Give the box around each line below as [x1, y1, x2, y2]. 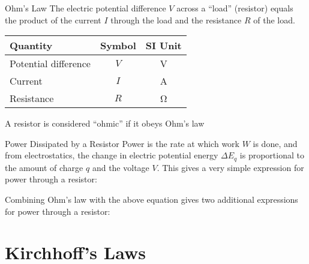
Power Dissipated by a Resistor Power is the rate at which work [5, 137, 239, 149]
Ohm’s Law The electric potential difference [5, 2, 166, 14]
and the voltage [92, 161, 149, 173]
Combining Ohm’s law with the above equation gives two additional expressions [5, 193, 298, 206]
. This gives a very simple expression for [157, 161, 304, 173]
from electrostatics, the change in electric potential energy [5, 149, 218, 161]
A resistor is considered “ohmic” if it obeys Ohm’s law [5, 117, 205, 130]
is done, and [253, 137, 298, 149]
